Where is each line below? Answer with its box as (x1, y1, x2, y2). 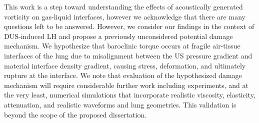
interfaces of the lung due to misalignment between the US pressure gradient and (4, 50, 252, 60)
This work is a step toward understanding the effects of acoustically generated (4, 1, 243, 11)
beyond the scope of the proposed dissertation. (4, 109, 147, 119)
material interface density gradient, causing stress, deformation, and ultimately (4, 60, 246, 70)
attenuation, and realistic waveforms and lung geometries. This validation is (4, 99, 236, 109)
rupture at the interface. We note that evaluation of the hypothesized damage (4, 70, 242, 80)
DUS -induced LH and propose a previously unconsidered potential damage (4, 30, 233, 41)
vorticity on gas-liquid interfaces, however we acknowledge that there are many (4, 11, 245, 21)
